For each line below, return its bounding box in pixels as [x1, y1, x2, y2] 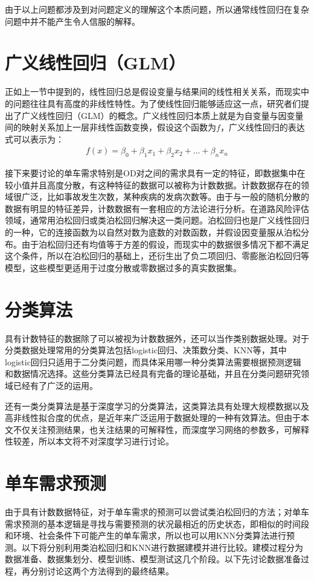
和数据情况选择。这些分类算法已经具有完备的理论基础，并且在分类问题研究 [5, 367, 301, 380]
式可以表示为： [5, 132, 64, 145]
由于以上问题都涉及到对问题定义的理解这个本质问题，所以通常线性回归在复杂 [5, 3, 309, 15]
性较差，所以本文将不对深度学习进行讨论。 [5, 435, 174, 448]
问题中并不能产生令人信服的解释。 [5, 14, 140, 27]
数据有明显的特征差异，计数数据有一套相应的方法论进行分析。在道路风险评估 [5, 202, 309, 214]
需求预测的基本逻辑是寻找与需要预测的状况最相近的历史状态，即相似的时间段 [5, 517, 309, 530]
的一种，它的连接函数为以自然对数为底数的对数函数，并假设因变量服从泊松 [5, 226, 301, 239]
